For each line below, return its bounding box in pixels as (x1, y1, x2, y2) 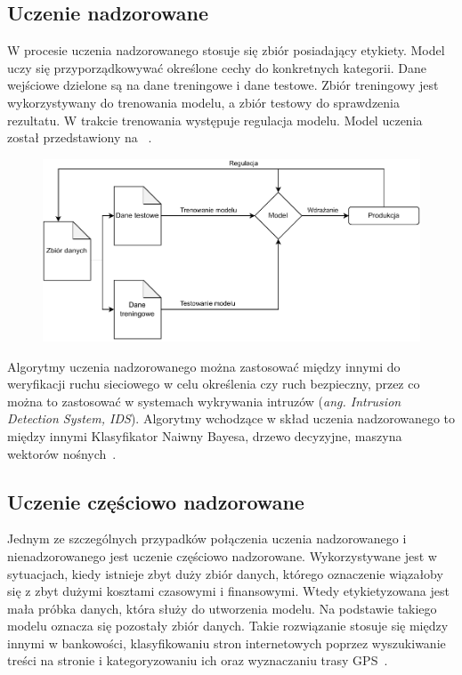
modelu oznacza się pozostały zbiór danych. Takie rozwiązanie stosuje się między (7, 616, 449, 635)
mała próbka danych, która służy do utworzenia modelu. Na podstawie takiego (7, 599, 437, 617)
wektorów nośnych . (7, 444, 117, 462)
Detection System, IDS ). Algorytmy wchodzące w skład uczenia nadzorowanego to (7, 409, 456, 428)
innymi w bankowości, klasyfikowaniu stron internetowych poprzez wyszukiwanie (7, 633, 446, 652)
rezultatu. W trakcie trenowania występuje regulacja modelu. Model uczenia (7, 110, 423, 129)
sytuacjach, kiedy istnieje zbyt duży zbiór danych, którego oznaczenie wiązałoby (7, 564, 443, 583)
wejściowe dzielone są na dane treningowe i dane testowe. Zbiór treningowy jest (7, 76, 439, 94)
